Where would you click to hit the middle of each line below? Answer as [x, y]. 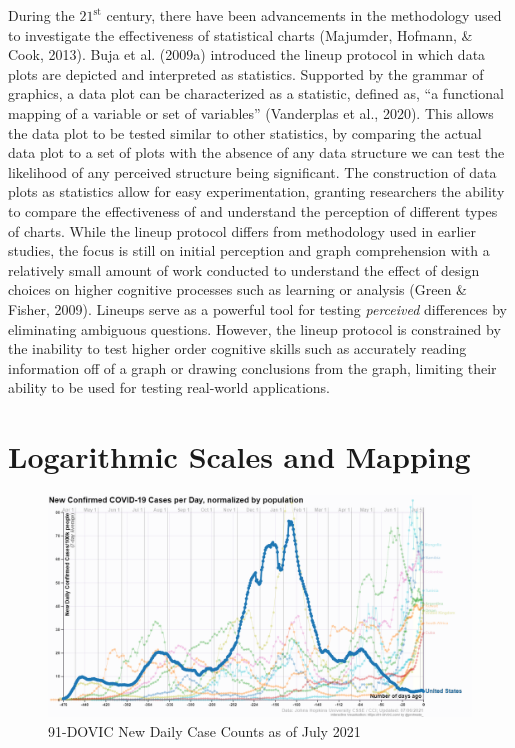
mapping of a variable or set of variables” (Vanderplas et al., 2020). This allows [251, 112]
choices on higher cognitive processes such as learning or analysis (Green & [237, 289]
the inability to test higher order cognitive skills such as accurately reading [237, 348]
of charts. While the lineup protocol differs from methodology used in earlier [242, 230]
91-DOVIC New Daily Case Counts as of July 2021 [204, 730]
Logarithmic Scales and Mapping [239, 456]
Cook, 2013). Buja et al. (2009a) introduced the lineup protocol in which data [247, 54]
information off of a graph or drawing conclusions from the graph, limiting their [252, 367]
